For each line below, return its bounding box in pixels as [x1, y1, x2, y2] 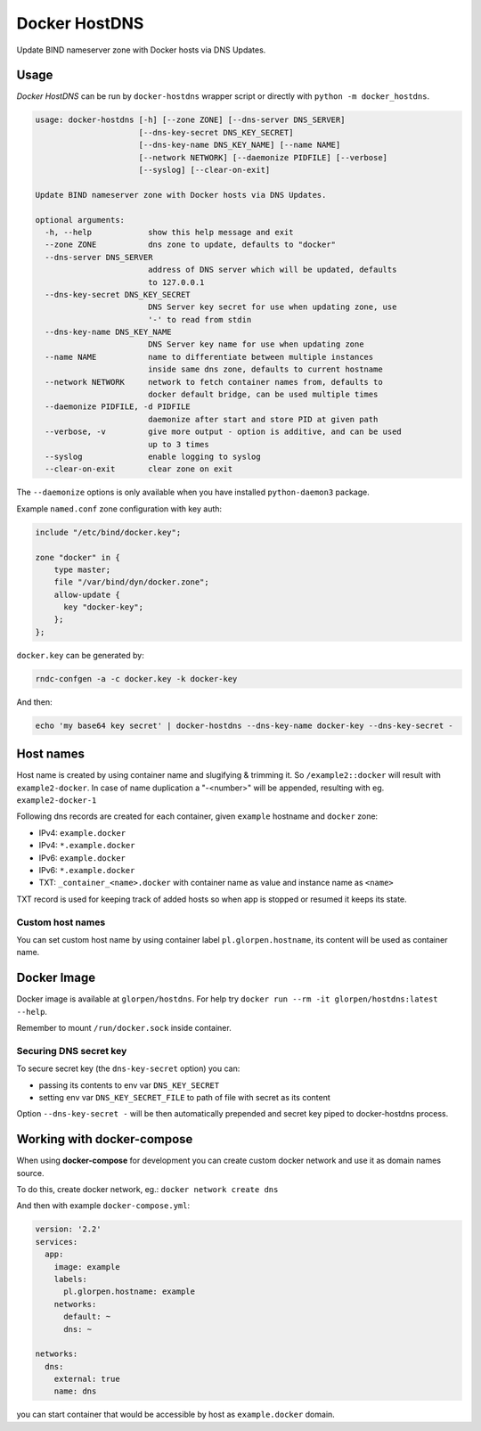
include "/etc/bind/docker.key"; [35, 527, 182, 537]
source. [16, 1167, 45, 1178]
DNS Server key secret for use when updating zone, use [147, 302, 397, 312]
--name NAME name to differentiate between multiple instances [45, 352, 374, 362]
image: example [53, 1262, 120, 1272]
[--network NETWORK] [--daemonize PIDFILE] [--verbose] [138, 152, 387, 162]
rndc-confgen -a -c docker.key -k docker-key [35, 674, 238, 683]
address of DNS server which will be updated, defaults [147, 265, 397, 275]
